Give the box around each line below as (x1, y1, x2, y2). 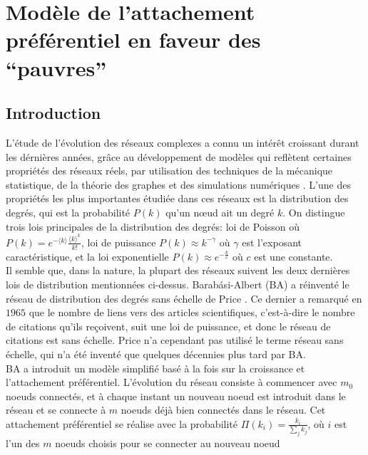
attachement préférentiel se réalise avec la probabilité (6, 416, 237, 431)
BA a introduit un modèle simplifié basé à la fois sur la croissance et (6, 360, 305, 375)
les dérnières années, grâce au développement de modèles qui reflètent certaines (6, 149, 352, 164)
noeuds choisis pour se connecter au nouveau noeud (55, 436, 280, 451)
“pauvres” (6, 53, 107, 82)
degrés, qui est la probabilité (6, 204, 131, 219)
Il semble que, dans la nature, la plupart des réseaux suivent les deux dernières (6, 263, 350, 278)
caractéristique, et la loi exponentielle (6, 249, 169, 263)
